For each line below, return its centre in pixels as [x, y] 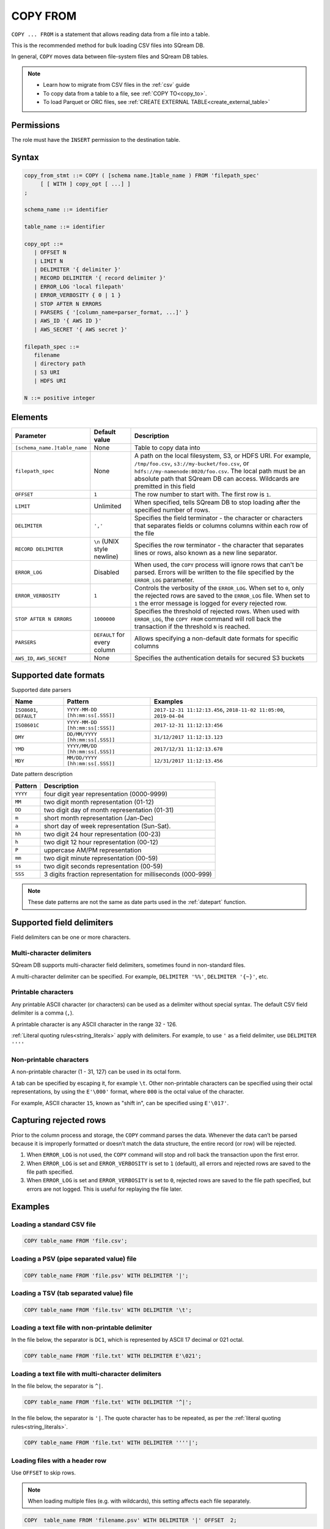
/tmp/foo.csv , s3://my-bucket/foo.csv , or [192, 464]
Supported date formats [58, 675]
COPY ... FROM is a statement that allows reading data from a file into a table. [111, 34]
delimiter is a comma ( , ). [42, 1013]
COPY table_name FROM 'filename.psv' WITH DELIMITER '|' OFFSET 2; [130, 1520]
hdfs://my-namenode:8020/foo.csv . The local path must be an [220, 471]
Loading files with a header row [59, 1461]
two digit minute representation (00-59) [101, 858]
